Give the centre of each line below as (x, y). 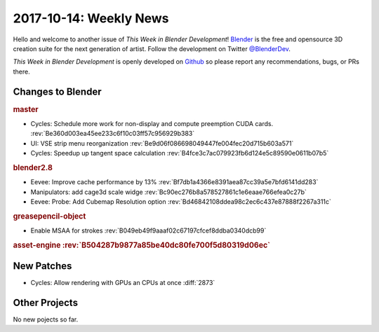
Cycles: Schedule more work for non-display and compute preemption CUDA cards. (152, 123)
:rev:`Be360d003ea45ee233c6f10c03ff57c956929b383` (113, 134)
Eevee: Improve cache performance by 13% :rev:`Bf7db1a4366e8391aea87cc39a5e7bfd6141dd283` (174, 182)
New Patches (42, 266)
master (26, 109)
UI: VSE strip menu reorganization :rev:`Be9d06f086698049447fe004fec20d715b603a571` (162, 143)
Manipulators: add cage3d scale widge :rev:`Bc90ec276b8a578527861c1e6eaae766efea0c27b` (168, 192)
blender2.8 (33, 167)
